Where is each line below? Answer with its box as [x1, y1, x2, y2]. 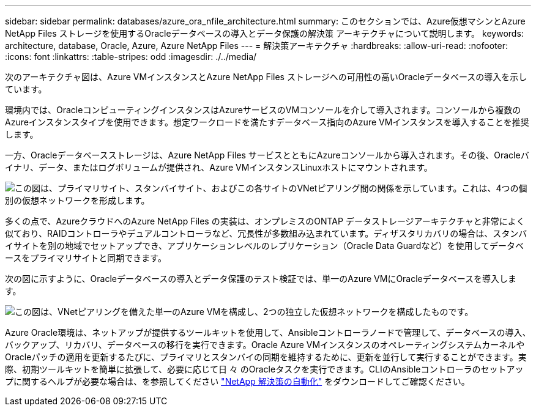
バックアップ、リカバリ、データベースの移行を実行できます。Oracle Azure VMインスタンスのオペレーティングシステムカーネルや [5, 339, 525, 350]
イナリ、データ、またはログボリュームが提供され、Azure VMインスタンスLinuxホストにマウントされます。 [5, 162, 433, 172]
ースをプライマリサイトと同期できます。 [5, 253, 166, 263]
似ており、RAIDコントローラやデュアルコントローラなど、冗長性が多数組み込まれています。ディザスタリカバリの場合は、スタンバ [5, 228, 527, 239]
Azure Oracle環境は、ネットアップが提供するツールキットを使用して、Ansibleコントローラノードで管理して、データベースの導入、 [5, 327, 531, 338]
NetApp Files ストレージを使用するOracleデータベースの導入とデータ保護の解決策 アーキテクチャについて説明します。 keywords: [5, 28, 524, 39]
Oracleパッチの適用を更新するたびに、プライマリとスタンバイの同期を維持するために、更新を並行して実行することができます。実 [5, 352, 527, 362]
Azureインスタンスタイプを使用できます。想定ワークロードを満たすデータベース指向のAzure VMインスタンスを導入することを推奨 [5, 117, 529, 127]
